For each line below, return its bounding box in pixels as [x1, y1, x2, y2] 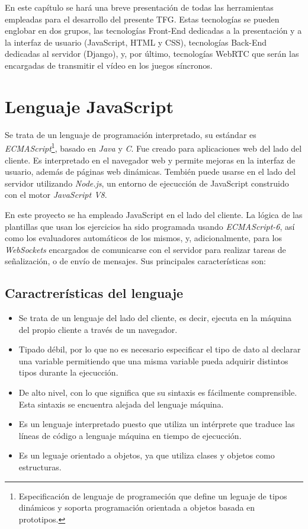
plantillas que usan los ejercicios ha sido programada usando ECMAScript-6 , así [5, 220, 295, 232]
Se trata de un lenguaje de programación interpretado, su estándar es [5, 128, 256, 140]
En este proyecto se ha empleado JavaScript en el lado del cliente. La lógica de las [5, 208, 303, 220]
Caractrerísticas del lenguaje [5, 284, 184, 302]
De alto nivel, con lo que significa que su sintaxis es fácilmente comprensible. [18, 386, 297, 399]
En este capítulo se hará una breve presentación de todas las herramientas [5, 1, 274, 13]
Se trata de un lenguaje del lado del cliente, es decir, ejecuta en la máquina [18, 312, 291, 324]
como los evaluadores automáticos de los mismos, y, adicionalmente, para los [5, 232, 283, 244]
